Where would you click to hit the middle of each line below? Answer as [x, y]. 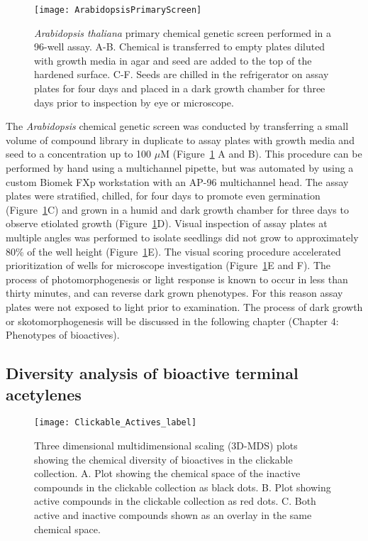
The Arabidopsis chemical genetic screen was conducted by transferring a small [177, 126]
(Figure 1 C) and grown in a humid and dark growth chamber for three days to [177, 209]
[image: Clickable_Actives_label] [116, 423]
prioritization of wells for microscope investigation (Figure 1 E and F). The [168, 265]
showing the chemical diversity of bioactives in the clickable [163, 459]
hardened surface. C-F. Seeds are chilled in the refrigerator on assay [182, 74]
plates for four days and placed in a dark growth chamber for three [180, 88]
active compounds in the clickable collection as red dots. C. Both [175, 501]
